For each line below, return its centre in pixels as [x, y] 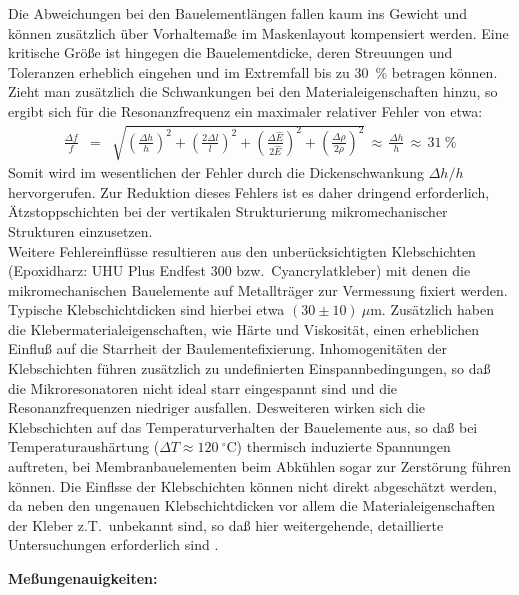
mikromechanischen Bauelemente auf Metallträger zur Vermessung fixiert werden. [258, 289]
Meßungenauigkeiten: [83, 578]
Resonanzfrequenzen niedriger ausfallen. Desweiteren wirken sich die [216, 407]
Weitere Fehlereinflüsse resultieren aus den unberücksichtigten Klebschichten [242, 250]
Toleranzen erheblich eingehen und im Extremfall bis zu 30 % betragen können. [253, 71]
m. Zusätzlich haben [432, 309]
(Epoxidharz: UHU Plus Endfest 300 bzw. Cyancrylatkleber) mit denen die [239, 270]
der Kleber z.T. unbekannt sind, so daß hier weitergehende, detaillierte [226, 524]
